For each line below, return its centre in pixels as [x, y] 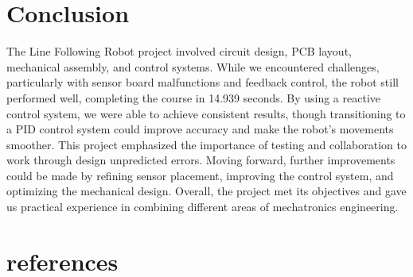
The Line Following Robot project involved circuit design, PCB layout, [179, 51]
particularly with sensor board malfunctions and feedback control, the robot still [203, 82]
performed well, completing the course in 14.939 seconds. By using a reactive [194, 97]
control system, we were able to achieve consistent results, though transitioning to [206, 113]
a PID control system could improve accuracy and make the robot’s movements [200, 129]
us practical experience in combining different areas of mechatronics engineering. [203, 207]
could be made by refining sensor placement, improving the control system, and [200, 175]
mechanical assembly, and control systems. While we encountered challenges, [193, 66]
